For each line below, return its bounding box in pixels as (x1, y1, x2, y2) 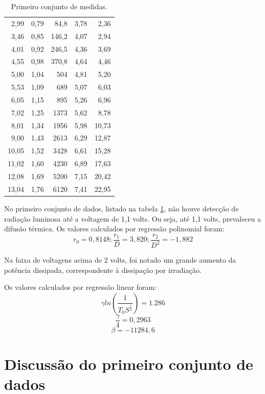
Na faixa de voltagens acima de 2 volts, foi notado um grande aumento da (4, 254, 236, 265)
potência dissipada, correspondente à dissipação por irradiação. (4, 264, 202, 275)
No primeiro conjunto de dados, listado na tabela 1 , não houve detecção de (4, 203, 239, 213)
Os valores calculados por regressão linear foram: (4, 282, 157, 292)
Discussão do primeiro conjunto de (4, 353, 253, 375)
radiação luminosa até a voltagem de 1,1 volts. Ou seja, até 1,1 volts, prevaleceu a (4, 213, 261, 224)
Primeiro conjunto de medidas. (11, 1, 107, 11)
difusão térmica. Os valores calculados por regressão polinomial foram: (4, 223, 225, 234)
